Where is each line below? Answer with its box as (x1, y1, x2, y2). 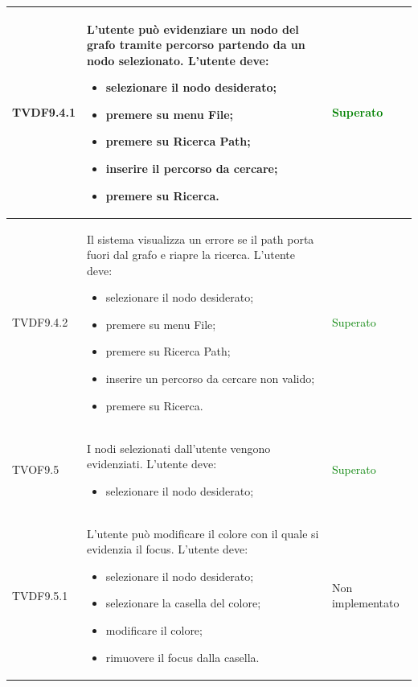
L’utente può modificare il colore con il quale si (86, 525, 319, 541)
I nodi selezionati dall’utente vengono (86, 439, 271, 456)
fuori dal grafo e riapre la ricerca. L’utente (86, 246, 295, 263)
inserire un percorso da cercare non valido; (105, 370, 315, 387)
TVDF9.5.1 (12, 586, 68, 603)
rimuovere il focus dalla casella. (105, 648, 260, 665)
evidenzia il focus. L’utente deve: (86, 541, 248, 557)
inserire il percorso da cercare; (105, 160, 278, 177)
